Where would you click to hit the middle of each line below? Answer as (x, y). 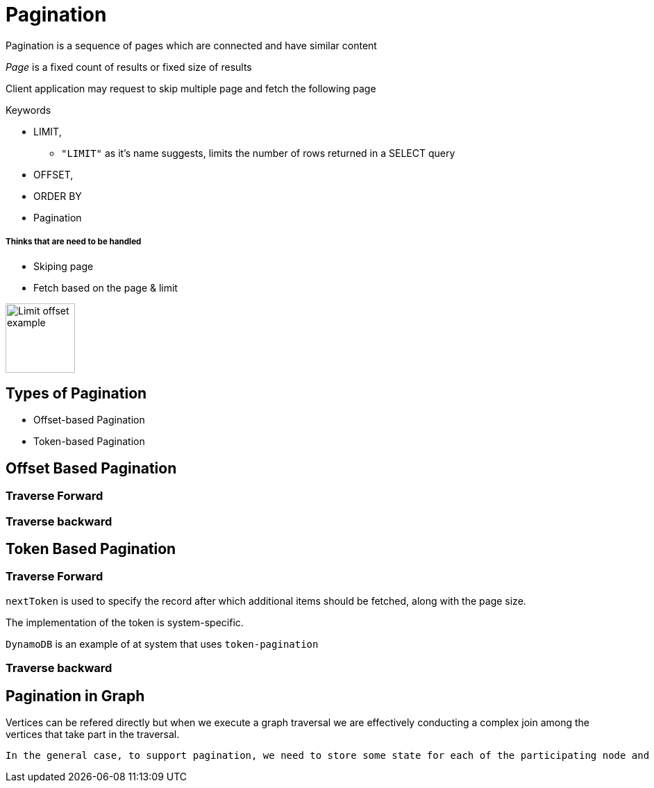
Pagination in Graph (75, 696)
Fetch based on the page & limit (106, 287)
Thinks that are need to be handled (74, 242)
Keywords (28, 110)
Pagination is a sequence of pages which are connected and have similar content (191, 45)
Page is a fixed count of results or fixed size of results (129, 67)
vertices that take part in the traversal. (93, 735)
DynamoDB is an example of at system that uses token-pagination (162, 644)
